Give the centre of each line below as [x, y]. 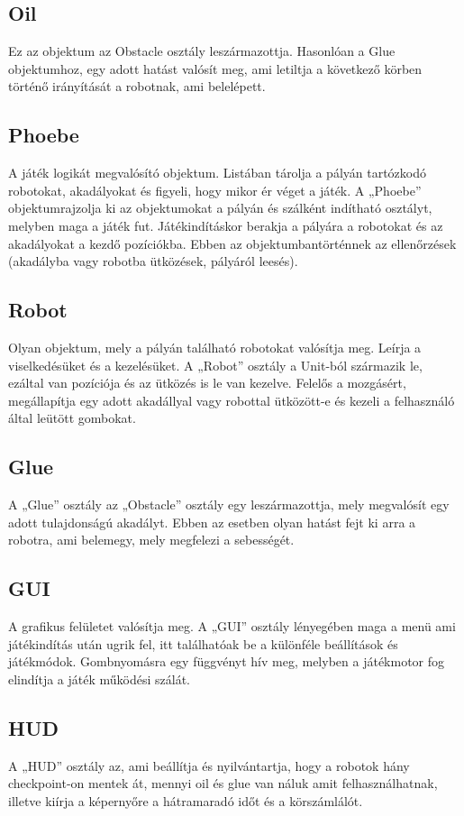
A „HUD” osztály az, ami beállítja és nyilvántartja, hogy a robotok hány [209, 765]
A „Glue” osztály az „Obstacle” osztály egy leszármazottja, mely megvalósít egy [229, 504]
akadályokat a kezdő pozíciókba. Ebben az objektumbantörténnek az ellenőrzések [232, 243]
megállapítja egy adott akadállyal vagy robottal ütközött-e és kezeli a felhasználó [232, 400]
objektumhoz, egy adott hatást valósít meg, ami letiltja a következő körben [215, 68]
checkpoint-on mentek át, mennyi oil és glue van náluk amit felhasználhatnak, [223, 783]
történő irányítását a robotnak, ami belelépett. [137, 86]
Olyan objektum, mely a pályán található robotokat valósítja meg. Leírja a [215, 347]
